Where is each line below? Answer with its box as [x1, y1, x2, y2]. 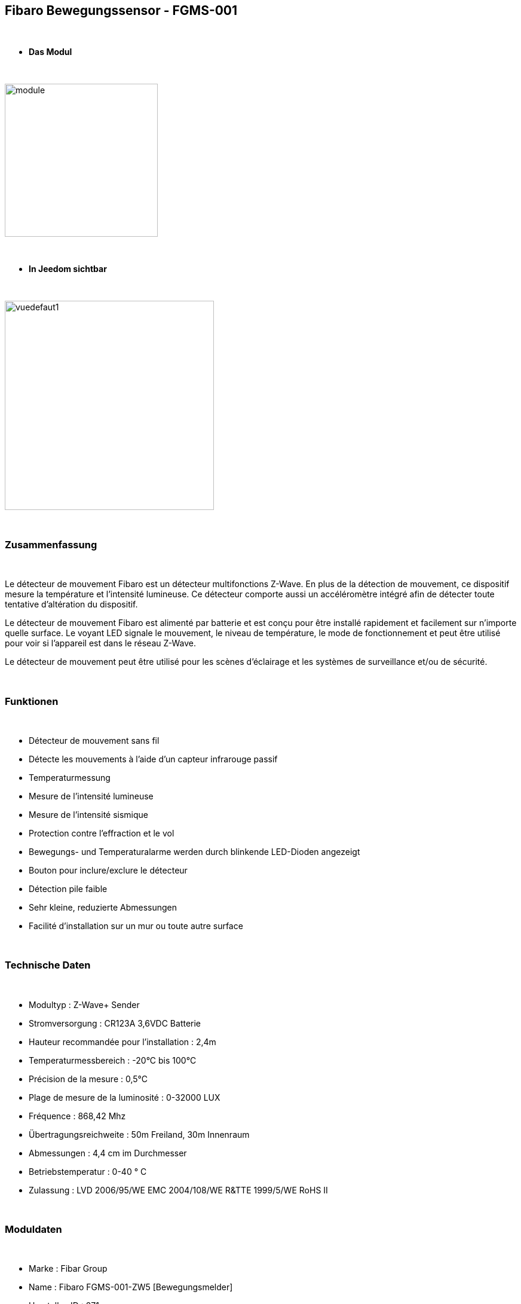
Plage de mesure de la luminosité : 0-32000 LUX [29, 1092, 220, 1103]
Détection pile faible [29, 883, 108, 894]
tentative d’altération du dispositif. [5, 599, 138, 610]
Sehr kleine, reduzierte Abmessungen [29, 902, 177, 912]
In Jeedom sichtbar [29, 264, 107, 274]
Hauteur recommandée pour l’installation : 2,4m [29, 1036, 216, 1047]
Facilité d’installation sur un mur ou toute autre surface [29, 920, 243, 931]
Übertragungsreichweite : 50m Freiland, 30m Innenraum [29, 1129, 250, 1140]
